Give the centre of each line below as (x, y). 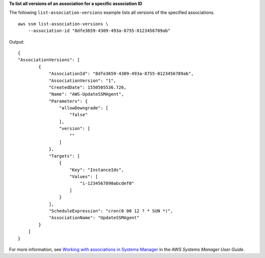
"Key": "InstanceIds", (97, 170)
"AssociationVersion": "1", (82, 80)
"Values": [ (84, 176)
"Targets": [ (65, 156)
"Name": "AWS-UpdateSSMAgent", (86, 94)
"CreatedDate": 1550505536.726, (88, 87)
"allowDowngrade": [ (84, 108)
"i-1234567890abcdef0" (107, 183)
